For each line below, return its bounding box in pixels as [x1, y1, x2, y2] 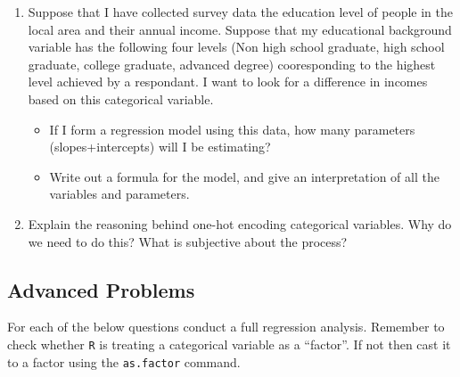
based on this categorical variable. [28, 89, 214, 108]
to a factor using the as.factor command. [7, 352, 241, 371]
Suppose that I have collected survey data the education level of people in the [28, 3, 453, 20]
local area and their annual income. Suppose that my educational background [28, 20, 452, 38]
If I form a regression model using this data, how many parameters [49, 119, 415, 138]
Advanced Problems [7, 275, 195, 303]
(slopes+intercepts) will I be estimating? [49, 137, 271, 156]
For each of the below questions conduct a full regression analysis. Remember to [7, 317, 445, 336]
